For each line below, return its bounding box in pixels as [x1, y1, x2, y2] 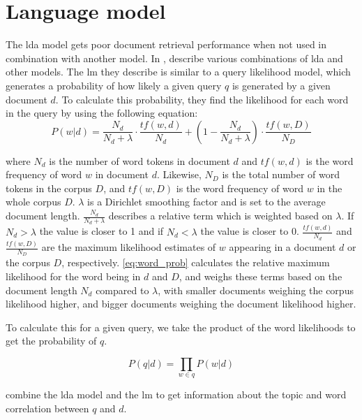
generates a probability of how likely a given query [6, 78, 222, 92]
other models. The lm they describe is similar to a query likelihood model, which [6, 64, 351, 79]
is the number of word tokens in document [49, 153, 230, 168]
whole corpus [6, 194, 61, 209]
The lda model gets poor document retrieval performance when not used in [6, 37, 327, 52]
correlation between [6, 400, 89, 415]
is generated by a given [232, 78, 331, 92]
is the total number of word [222, 167, 340, 182]
